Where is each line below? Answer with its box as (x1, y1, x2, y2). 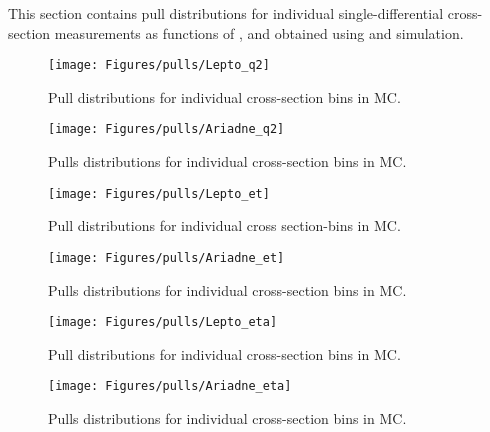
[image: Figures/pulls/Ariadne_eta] (48, 379, 292, 394)
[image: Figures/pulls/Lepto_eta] (48, 315, 278, 330)
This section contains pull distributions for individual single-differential (8, 3, 444, 23)
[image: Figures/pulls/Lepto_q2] (48, 58, 270, 73)
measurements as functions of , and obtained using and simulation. (54, 22, 464, 43)
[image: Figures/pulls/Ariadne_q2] (48, 122, 285, 137)
